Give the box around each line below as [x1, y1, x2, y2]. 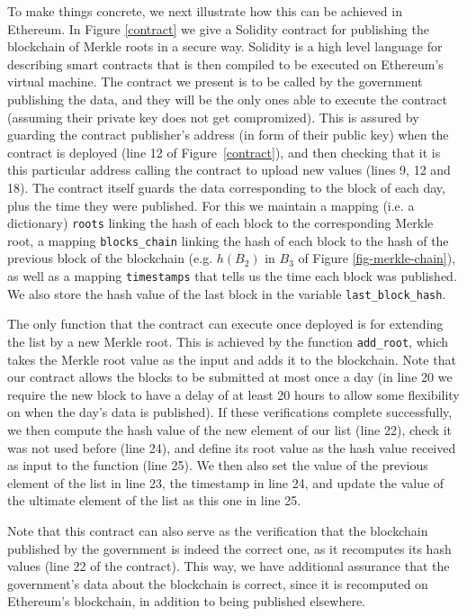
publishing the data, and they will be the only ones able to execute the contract [7, 89, 448, 108]
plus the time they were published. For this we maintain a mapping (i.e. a [7, 195, 415, 214]
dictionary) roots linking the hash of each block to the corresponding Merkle [7, 213, 434, 232]
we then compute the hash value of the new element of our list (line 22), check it [7, 420, 453, 439]
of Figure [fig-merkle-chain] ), [298, 249, 456, 267]
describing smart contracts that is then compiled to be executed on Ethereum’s [7, 54, 444, 73]
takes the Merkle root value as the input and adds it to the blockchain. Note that [7, 349, 456, 368]
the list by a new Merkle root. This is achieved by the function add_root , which [7, 331, 449, 350]
